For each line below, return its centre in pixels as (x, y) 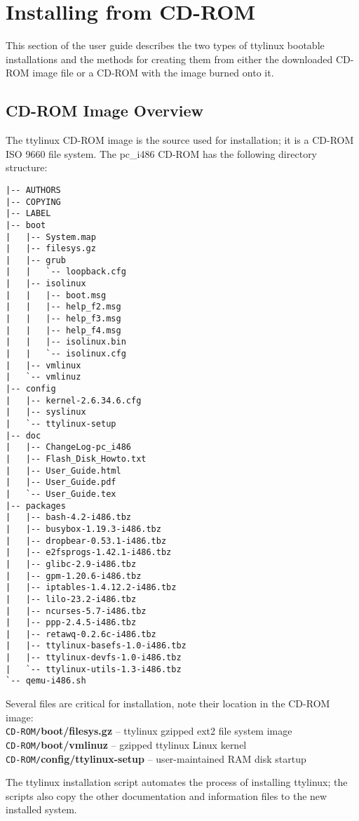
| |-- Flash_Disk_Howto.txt (76, 459)
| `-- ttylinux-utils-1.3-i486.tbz (94, 669)
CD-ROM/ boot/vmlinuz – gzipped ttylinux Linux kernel (126, 744)
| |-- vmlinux (43, 365)
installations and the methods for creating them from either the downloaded (169, 59)
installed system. (41, 809)
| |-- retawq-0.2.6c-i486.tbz (81, 634)
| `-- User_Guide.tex (61, 494)
